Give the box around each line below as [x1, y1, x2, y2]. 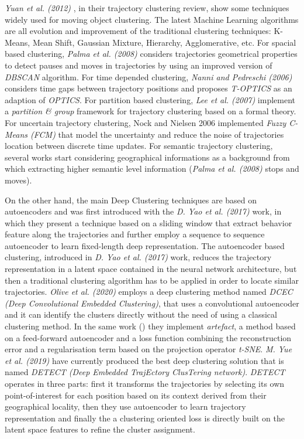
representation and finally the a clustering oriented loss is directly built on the [5, 411, 285, 424]
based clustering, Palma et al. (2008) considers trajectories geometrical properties [5, 47, 298, 60]
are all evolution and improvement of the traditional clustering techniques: [5, 25, 271, 37]
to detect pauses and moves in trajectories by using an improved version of [5, 59, 272, 71]
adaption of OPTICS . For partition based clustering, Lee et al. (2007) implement [5, 93, 296, 106]
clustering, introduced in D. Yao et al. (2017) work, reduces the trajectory [5, 251, 272, 263]
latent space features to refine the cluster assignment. [5, 423, 195, 435]
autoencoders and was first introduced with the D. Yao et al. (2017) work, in [5, 205, 282, 217]
